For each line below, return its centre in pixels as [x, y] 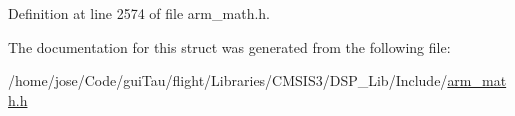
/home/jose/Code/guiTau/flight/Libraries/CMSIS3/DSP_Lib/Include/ [228, 80]
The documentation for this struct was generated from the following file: [229, 46]
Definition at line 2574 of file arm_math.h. [139, 13]
